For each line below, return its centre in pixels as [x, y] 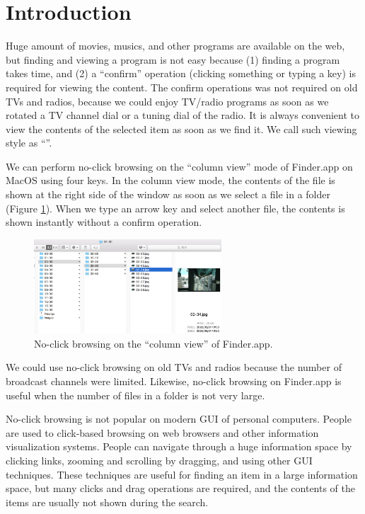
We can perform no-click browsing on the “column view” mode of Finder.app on [179, 166]
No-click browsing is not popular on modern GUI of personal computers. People [179, 419]
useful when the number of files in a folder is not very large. [135, 395]
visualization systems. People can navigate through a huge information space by [179, 446]
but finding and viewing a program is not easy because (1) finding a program [173, 59]
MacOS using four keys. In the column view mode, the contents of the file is [170, 180]
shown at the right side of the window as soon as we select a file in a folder [168, 194]
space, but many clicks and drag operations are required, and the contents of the [181, 488]
